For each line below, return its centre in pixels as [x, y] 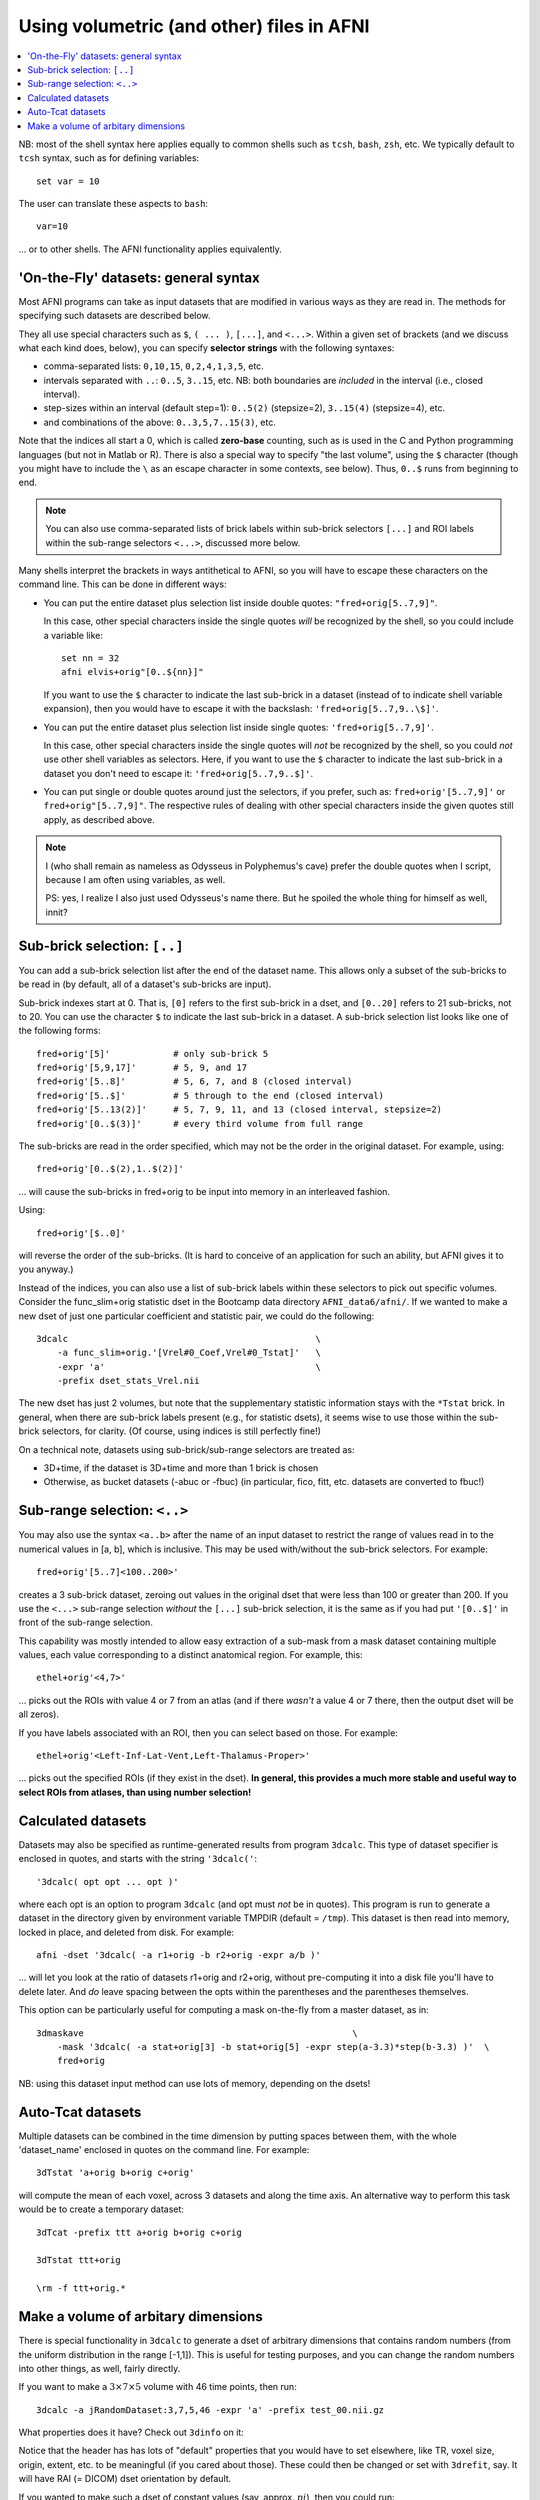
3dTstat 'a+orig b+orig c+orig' [115, 2173]
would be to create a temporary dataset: [101, 2209]
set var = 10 [68, 181]
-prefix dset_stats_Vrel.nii [128, 1381]
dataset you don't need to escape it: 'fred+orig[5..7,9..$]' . [178, 773]
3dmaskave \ [197, 2033]
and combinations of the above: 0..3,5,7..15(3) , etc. [160, 422]
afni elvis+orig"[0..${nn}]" [132, 672]
